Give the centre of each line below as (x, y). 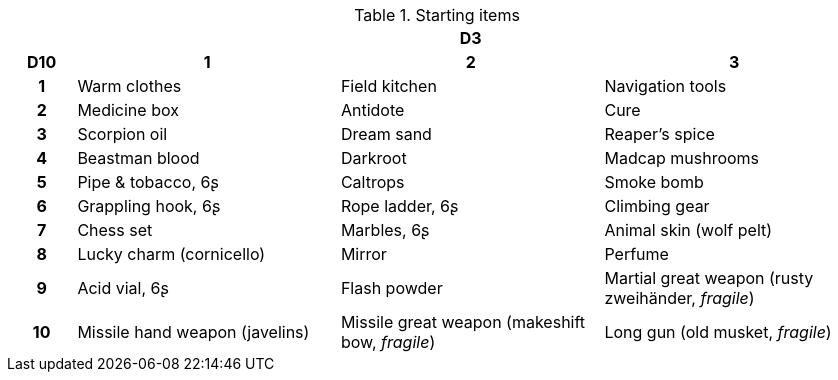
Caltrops (372, 182)
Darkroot (373, 158)
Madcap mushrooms (682, 158)
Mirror (363, 254)
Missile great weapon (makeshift (463, 322)
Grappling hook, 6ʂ (149, 206)
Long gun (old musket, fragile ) (718, 332)
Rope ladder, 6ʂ (399, 206)
